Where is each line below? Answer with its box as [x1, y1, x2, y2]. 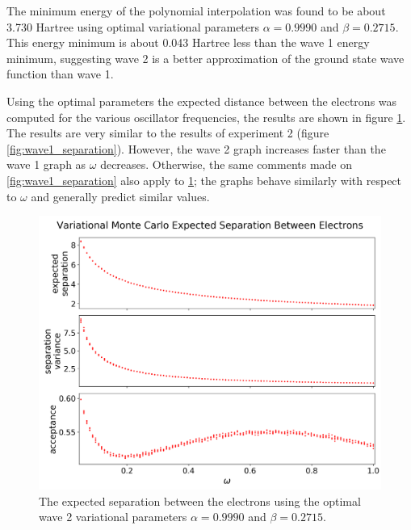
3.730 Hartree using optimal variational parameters [6, 18, 260, 35]
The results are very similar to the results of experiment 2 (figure [6, 124, 329, 141]
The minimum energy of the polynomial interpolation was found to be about [6, 2, 386, 19]
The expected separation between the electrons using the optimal [39, 492, 361, 509]
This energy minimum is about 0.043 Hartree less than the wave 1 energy [6, 34, 370, 51]
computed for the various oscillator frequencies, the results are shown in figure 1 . [6, 108, 406, 125]
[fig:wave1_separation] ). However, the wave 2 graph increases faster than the [6, 140, 386, 157]
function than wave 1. [6, 65, 114, 82]
